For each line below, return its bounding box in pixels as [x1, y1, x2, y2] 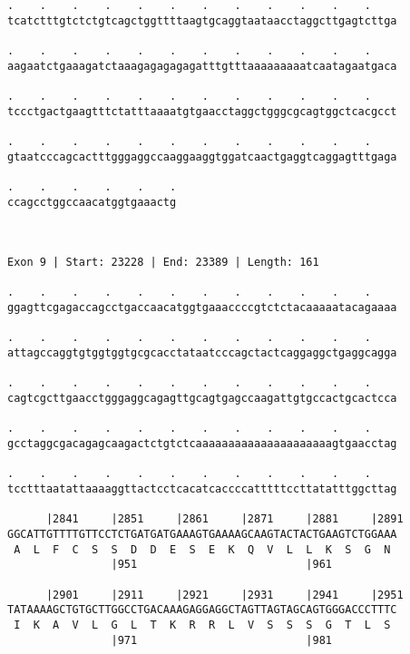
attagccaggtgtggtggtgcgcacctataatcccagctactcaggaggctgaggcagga [7, 347, 397, 360]
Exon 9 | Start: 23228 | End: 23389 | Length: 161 [7, 256, 319, 269]
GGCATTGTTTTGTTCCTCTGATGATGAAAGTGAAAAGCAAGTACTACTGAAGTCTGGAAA [7, 527, 397, 541]
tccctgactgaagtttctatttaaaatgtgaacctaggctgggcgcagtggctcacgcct [7, 104, 397, 118]
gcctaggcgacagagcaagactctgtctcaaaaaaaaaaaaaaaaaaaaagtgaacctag [7, 437, 397, 451]
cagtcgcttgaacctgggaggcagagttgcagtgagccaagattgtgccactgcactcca [7, 392, 397, 405]
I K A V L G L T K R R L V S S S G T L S [14, 618, 391, 631]
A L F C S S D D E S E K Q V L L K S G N [14, 542, 391, 556]
